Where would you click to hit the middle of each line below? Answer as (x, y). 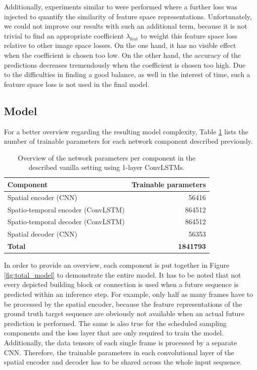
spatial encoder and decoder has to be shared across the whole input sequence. (123, 362)
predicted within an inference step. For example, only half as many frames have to (128, 294)
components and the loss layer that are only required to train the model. (114, 333)
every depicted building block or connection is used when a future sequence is (121, 284)
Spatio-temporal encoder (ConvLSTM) (66, 209)
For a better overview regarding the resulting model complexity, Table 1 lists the (126, 131)
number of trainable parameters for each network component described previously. (128, 141)
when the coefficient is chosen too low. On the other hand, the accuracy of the (122, 55)
